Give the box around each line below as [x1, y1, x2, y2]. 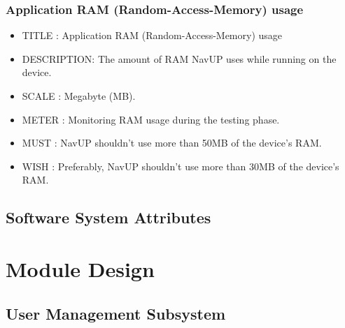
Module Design [6, 254, 155, 283]
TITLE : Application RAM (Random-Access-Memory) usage [22, 28, 283, 43]
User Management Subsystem [6, 302, 226, 324]
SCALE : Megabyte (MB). [22, 89, 136, 103]
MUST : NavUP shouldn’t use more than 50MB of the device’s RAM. [22, 135, 322, 150]
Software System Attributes [6, 207, 211, 228]
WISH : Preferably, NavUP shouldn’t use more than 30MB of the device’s [22, 158, 339, 173]
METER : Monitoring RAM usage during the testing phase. [22, 112, 280, 126]
